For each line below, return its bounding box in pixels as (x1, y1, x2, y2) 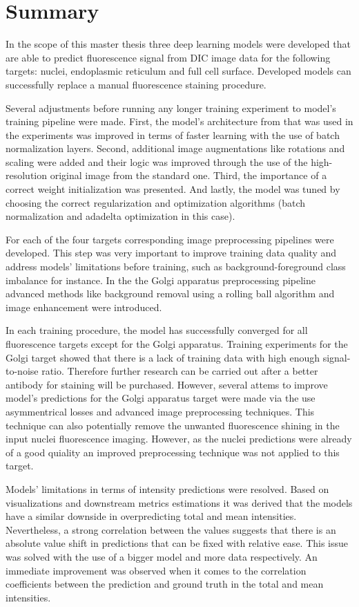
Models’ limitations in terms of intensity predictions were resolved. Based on (6, 481, 329, 496)
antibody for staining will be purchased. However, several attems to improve (6, 377, 328, 391)
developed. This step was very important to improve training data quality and (6, 245, 337, 260)
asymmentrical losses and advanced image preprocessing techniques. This (6, 404, 315, 418)
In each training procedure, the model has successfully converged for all (6, 323, 308, 337)
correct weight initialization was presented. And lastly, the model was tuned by (6, 182, 340, 196)
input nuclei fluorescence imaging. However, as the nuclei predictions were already (6, 431, 352, 446)
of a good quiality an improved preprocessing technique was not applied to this (6, 445, 340, 459)
